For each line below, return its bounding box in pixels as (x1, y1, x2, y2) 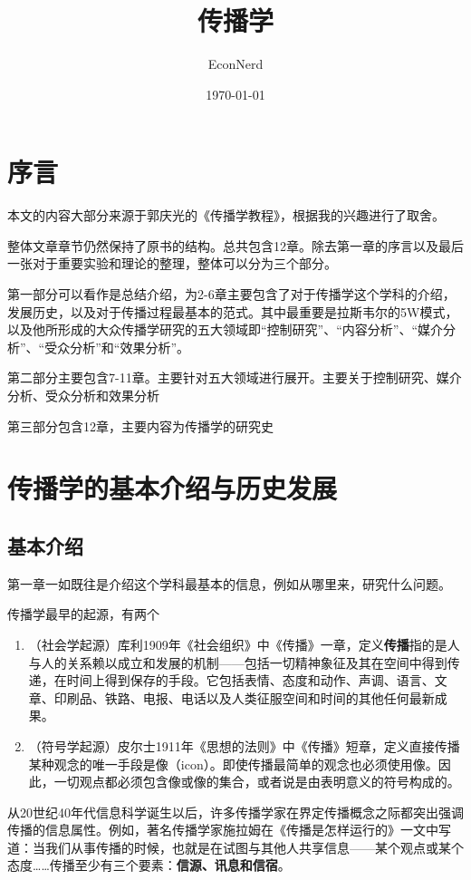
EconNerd (207, 54, 264, 73)
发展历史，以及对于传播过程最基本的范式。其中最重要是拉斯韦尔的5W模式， (7, 302, 458, 321)
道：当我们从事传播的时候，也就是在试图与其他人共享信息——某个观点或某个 (7, 837, 464, 856)
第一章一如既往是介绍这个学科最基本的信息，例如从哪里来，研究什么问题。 (7, 574, 451, 593)
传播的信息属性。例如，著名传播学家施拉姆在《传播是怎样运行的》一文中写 (7, 820, 451, 839)
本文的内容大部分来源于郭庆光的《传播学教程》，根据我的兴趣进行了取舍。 (7, 206, 445, 225)
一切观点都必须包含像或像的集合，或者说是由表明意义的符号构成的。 (53, 772, 460, 791)
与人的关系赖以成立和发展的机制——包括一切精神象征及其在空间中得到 (28, 653, 447, 672)
